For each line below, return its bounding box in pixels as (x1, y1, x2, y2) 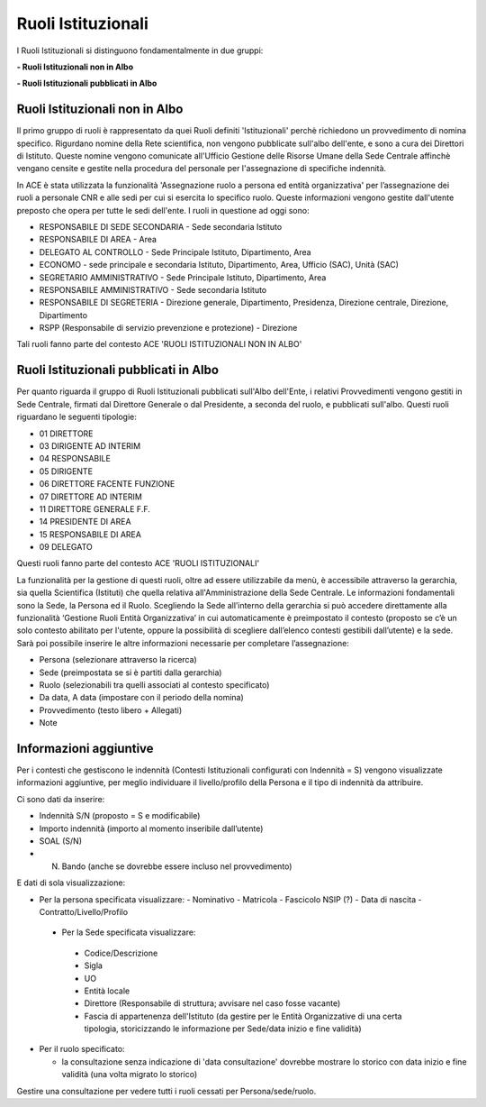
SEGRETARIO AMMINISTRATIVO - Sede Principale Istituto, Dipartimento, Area (39, 271, 327, 283)
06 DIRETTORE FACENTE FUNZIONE (39, 479, 175, 489)
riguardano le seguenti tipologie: (16, 411, 137, 423)
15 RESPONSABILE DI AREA (39, 528, 141, 540)
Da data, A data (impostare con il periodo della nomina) (39, 692, 245, 703)
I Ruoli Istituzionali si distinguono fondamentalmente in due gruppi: (16, 45, 264, 56)
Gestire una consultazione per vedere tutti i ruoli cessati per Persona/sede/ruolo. (16, 1085, 317, 1096)
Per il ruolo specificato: (39, 1044, 125, 1055)
